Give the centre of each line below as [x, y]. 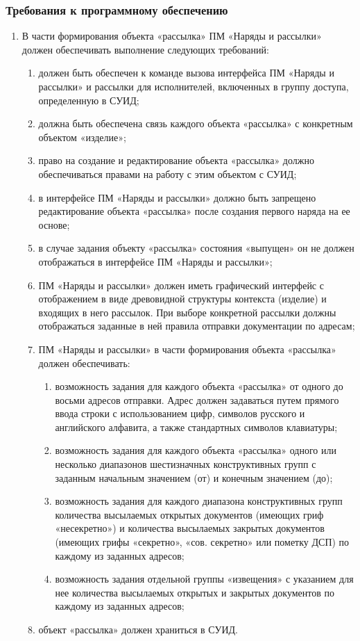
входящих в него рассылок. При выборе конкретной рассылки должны [187, 312]
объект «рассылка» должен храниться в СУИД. [138, 629]
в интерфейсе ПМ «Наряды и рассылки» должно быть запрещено [177, 197]
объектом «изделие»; [82, 137]
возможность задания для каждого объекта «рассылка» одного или [196, 450]
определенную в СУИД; [89, 100]
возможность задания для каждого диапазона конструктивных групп [199, 501]
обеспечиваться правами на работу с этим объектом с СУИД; [168, 173]
